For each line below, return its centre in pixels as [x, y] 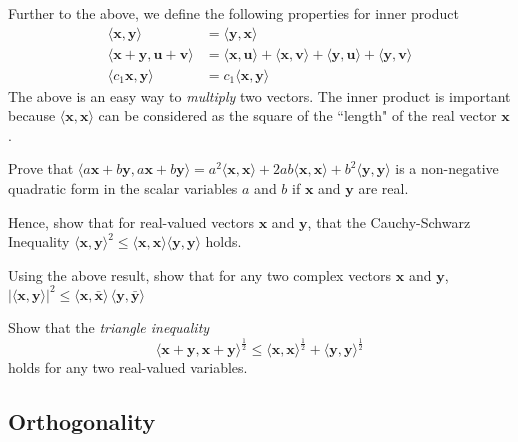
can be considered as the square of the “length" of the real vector [297, 115]
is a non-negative [447, 168]
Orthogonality [82, 420]
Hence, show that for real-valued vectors [131, 221]
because [32, 115]
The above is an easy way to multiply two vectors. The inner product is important [259, 95]
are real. [383, 188]
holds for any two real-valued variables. [128, 366]
